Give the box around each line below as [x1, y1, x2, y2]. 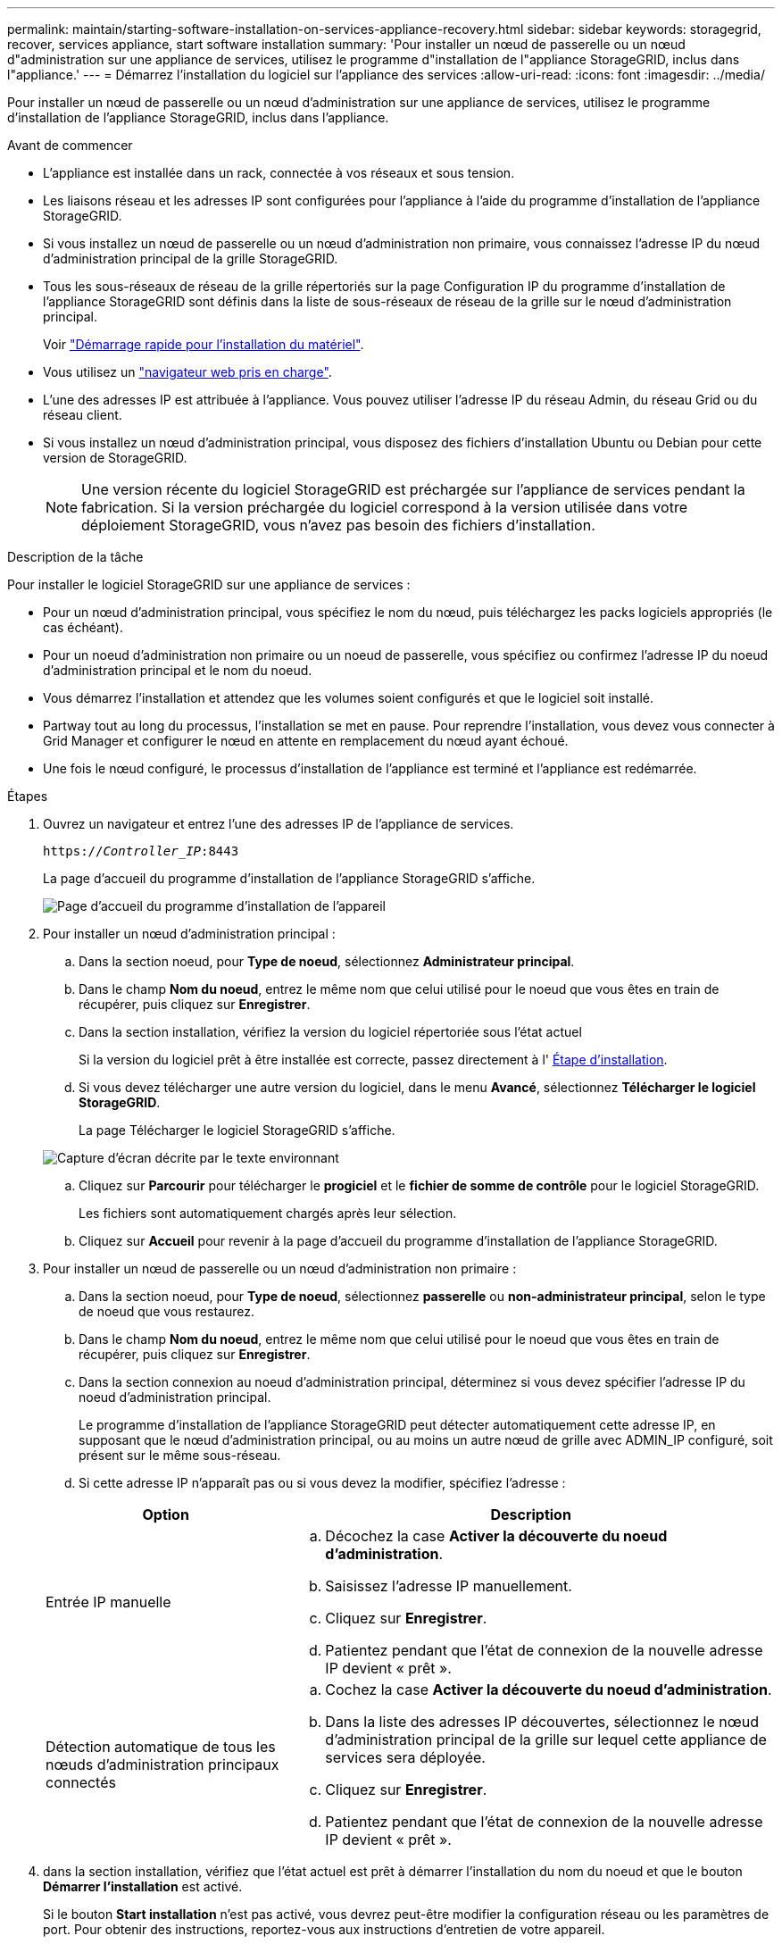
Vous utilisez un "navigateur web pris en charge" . [43, 364, 332, 380]
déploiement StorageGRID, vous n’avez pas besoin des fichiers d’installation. [81, 516, 595, 534]
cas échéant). [43, 620, 123, 635]
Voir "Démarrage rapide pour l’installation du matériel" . [43, 337, 364, 352]
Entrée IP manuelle [46, 1593, 171, 1611]
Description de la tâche [7, 549, 144, 564]
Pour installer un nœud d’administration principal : [43, 926, 336, 941]
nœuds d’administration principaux [46, 1756, 279, 1773]
